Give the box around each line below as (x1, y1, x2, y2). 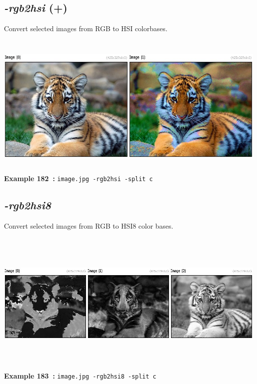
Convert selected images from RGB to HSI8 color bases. (4, 220, 173, 231)
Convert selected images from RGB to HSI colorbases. (4, 23, 168, 34)
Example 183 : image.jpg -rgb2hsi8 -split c (4, 370, 157, 381)
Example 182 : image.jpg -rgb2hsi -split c (4, 173, 153, 183)
